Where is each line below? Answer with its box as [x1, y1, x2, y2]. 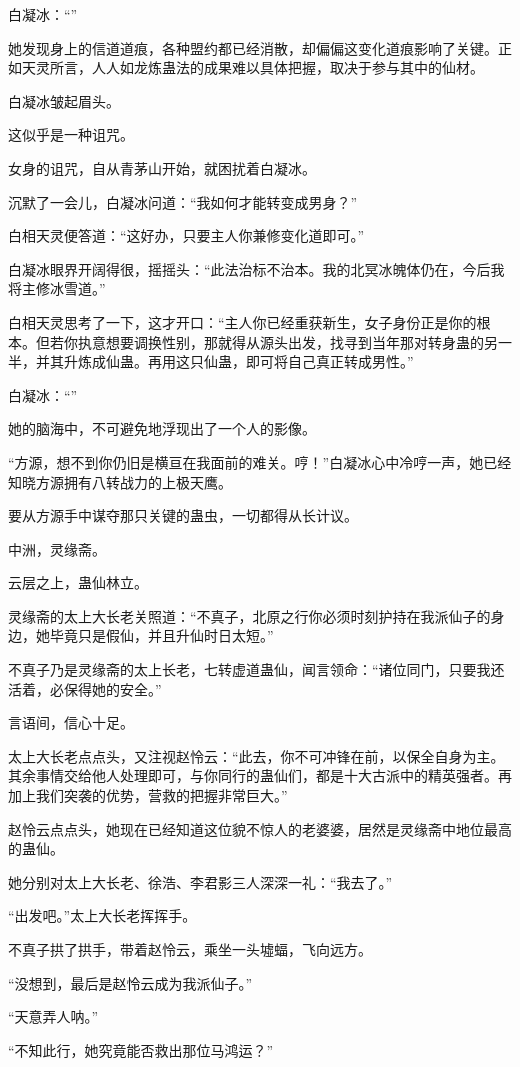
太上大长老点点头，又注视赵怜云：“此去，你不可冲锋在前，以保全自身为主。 [8, 745, 505, 766]
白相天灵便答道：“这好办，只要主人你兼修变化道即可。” [8, 225, 365, 246]
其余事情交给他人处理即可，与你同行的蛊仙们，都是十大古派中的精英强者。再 [8, 765, 512, 786]
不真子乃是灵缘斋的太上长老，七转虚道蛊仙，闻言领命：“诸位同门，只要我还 [8, 659, 505, 680]
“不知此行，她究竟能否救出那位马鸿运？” [8, 1039, 274, 1060]
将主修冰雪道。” [8, 278, 106, 299]
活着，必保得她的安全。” [8, 678, 162, 699]
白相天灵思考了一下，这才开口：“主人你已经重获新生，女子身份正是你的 [8, 311, 477, 332]
